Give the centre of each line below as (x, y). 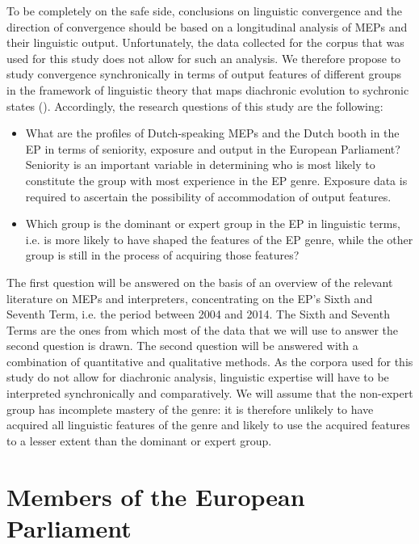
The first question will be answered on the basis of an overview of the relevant (200, 282)
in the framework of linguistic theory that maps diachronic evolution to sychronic (208, 89)
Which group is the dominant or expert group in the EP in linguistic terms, (213, 224)
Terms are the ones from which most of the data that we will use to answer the (203, 329)
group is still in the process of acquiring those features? (162, 255)
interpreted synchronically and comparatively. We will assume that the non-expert (210, 393)
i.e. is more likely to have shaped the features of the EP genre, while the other (219, 239)
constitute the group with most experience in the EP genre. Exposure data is (216, 180)
